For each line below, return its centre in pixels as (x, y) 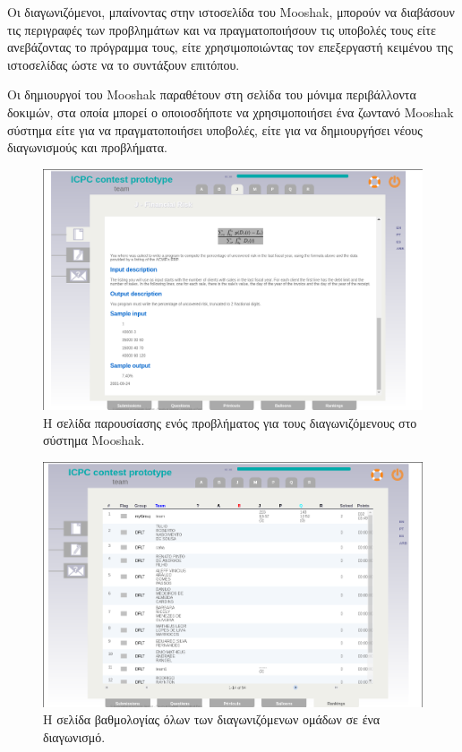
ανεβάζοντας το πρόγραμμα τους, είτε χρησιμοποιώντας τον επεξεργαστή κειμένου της (230, 47)
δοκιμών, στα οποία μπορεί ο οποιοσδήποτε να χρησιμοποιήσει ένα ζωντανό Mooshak (231, 111)
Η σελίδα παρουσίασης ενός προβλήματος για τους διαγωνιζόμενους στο (230, 422)
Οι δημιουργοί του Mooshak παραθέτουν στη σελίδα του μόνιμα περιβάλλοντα (212, 94)
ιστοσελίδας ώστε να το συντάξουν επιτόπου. (124, 64)
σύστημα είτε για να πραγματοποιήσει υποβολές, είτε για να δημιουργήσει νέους (215, 129)
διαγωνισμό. (74, 736)
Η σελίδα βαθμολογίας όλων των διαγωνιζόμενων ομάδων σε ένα (212, 719)
